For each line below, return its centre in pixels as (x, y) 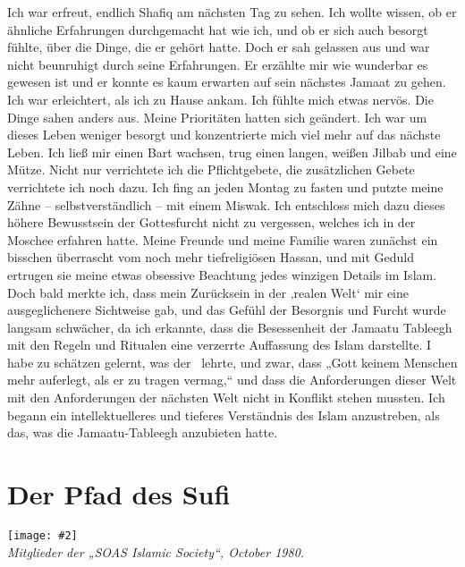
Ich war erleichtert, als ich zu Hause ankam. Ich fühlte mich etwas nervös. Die (220, 99)
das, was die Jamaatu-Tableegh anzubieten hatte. (143, 432)
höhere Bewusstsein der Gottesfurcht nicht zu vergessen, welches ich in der (211, 222)
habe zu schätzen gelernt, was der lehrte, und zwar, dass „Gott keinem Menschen (232, 362)
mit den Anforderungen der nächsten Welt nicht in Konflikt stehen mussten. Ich (226, 398)
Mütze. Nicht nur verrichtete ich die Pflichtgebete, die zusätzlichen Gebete (211, 169)
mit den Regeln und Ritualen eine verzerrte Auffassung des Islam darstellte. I (220, 345)
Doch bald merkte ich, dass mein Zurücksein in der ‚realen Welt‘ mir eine (208, 292)
